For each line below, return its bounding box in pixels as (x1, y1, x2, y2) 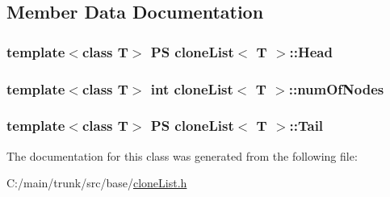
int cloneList (150, 78, 233, 98)
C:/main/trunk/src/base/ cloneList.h (6, 174, 187, 191)
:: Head (289, 41, 333, 61)
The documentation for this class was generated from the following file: (6, 147, 358, 164)
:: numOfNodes (288, 78, 384, 98)
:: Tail (289, 115, 324, 136)
